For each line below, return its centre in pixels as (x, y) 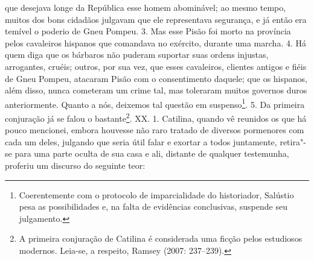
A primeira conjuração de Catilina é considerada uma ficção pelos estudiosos (161, 238)
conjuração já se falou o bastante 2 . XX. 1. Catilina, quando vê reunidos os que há (156, 117)
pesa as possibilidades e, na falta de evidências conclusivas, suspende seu (153, 206)
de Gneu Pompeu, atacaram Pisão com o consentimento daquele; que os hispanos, (156, 78)
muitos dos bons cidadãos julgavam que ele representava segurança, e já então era (156, 19)
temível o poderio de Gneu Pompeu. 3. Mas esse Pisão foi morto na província (148, 31)
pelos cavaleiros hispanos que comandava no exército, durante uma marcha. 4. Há (155, 42)
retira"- (293, 141)
